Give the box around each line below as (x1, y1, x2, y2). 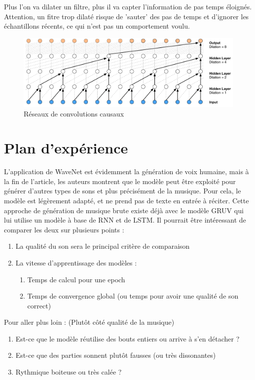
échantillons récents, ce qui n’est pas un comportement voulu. (4, 21, 190, 31)
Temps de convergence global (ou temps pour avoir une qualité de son (27, 291, 239, 301)
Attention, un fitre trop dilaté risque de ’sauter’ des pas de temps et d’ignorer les (4, 11, 249, 21)
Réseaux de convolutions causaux (24, 109, 124, 119)
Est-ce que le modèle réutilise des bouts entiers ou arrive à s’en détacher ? (15, 333, 240, 343)
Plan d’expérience (4, 138, 128, 158)
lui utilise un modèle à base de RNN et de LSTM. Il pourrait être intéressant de (4, 215, 246, 225)
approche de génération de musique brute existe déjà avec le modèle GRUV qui (4, 205, 244, 215)
